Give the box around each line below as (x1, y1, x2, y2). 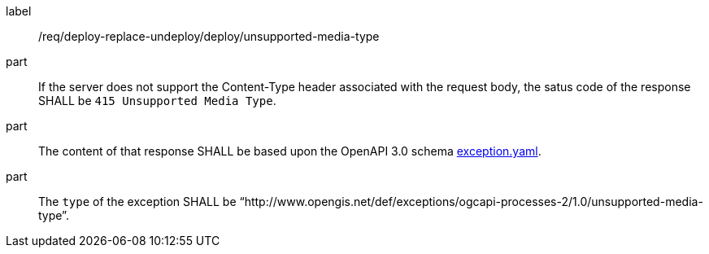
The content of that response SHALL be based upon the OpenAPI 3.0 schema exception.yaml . (38, 144, 542, 158)
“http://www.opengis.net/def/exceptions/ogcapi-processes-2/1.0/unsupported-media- (239, 195, 703, 208)
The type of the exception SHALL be (38, 195, 237, 208)
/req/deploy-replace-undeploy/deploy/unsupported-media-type (38, 29, 380, 43)
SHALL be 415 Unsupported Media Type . (38, 94, 276, 107)
